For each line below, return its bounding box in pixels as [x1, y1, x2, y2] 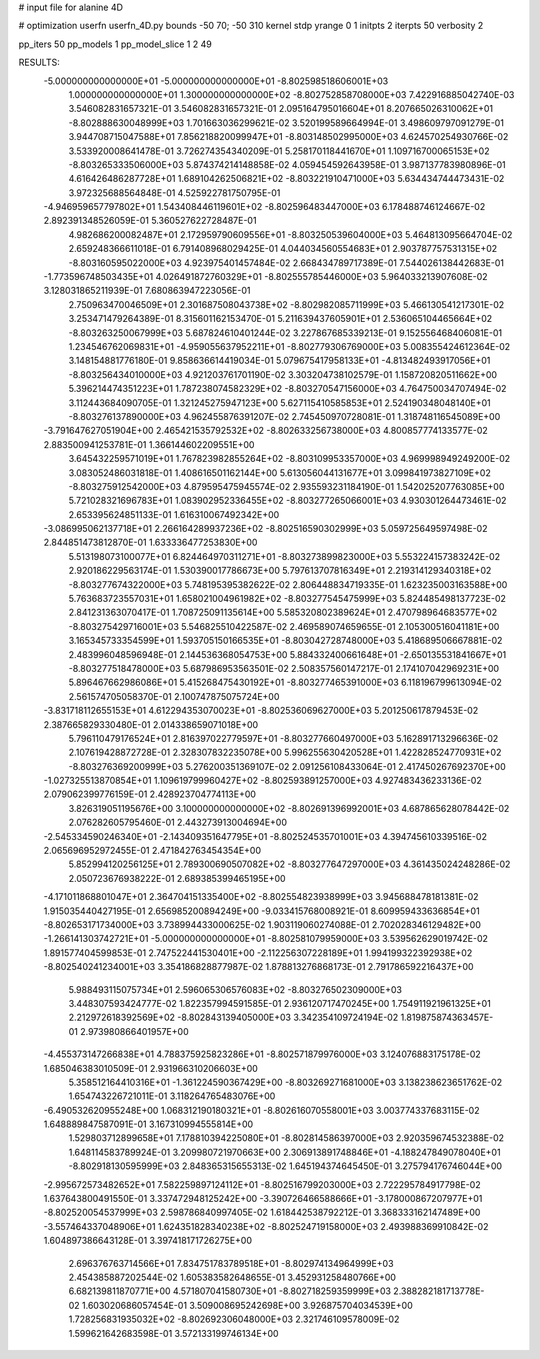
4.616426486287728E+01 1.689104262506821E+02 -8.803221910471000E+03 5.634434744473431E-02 [68, 173, 505, 185]
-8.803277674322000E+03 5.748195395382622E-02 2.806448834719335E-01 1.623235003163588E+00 [68, 578, 508, 590]
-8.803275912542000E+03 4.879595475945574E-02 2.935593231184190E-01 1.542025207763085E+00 [68, 480, 505, 492]
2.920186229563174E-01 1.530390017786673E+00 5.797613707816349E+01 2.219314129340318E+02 [68, 565, 492, 577]
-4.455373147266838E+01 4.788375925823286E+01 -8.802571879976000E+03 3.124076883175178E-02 [43, 1048, 482, 1060]
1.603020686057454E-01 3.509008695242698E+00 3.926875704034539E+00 [81, 1299, 414, 1311]
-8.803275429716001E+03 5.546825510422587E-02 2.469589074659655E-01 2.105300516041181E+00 [68, 620, 500, 632]
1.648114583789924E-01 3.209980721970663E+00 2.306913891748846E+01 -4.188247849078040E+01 [68, 1146, 501, 1158]
